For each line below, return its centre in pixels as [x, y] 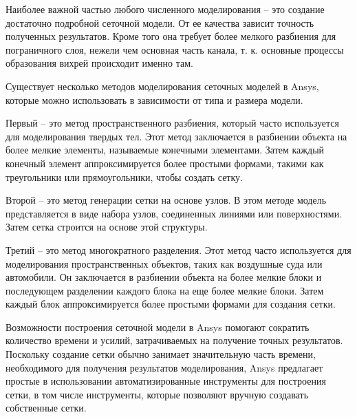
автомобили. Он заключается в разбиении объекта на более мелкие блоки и [164, 277]
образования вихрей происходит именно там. [99, 63]
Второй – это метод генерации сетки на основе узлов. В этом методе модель [166, 200]
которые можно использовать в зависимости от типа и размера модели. [154, 99]
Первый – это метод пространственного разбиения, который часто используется [172, 123]
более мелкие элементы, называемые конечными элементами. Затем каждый [165, 150]
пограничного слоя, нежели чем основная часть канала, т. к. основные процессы [175, 49]
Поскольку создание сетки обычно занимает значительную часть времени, [161, 354]
